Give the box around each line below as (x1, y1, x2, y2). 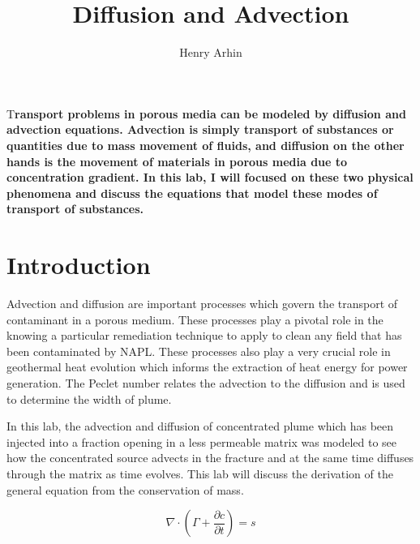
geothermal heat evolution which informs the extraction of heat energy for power (6, 358, 408, 375)
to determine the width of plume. (6, 390, 172, 407)
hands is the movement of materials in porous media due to (6, 152, 348, 169)
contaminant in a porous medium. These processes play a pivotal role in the (6, 311, 384, 328)
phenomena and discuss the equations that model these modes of (6, 184, 378, 201)
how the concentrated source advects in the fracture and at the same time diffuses (6, 449, 414, 466)
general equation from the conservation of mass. (6, 481, 244, 498)
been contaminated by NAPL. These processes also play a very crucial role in (6, 342, 391, 359)
